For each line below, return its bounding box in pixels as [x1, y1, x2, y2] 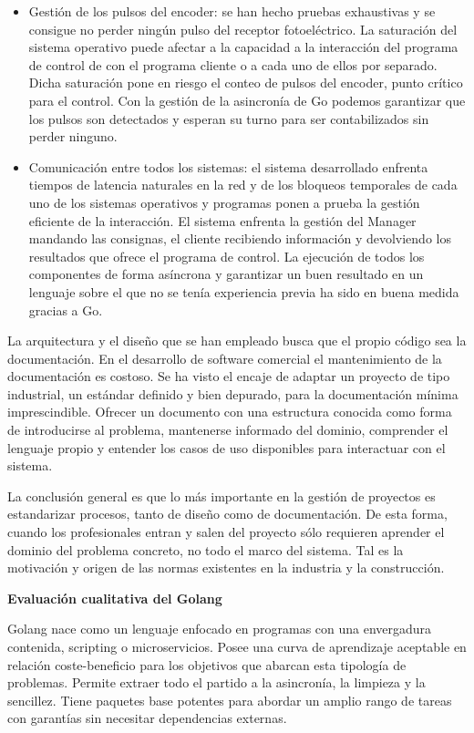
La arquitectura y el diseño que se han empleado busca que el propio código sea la [7, 331, 467, 350]
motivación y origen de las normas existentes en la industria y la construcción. [7, 558, 445, 577]
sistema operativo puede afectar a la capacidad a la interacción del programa [28, 37, 459, 57]
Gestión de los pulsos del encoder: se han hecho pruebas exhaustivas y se [28, 2, 436, 20]
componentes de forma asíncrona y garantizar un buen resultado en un [28, 264, 424, 284]
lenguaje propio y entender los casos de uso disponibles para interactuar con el [7, 438, 446, 457]
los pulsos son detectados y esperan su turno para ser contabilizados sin [28, 108, 429, 128]
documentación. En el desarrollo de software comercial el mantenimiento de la [7, 348, 442, 367]
